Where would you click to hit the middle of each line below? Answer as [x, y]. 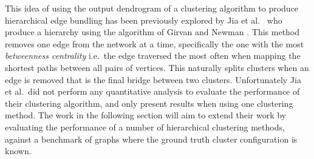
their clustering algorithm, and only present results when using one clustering [149, 103]
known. [18, 151]
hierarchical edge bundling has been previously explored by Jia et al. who [144, 20]
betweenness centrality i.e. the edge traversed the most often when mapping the [153, 56]
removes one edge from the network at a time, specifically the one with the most [155, 43]
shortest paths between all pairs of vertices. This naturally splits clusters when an [157, 67]
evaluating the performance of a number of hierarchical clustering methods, [145, 127]
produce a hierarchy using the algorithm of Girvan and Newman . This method [152, 32]
